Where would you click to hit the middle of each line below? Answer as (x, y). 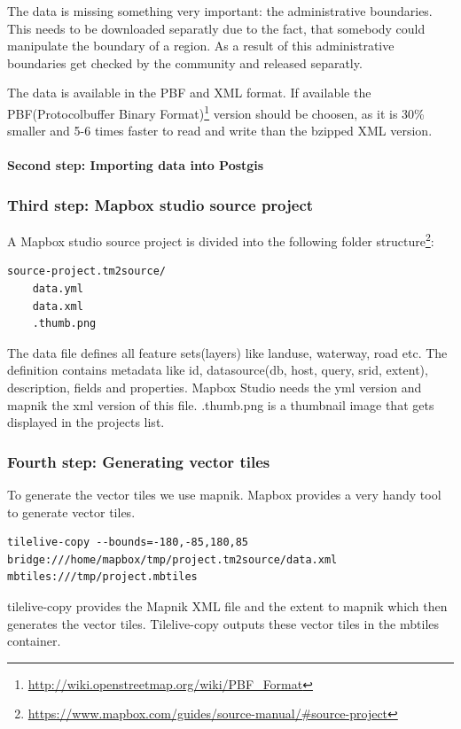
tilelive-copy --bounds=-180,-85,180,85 (128, 543)
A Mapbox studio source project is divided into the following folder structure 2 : (221, 240)
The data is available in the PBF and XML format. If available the (189, 93)
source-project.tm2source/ (86, 271)
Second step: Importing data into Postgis (136, 165)
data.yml (58, 289)
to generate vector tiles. (71, 512)
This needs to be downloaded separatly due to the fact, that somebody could (216, 28)
